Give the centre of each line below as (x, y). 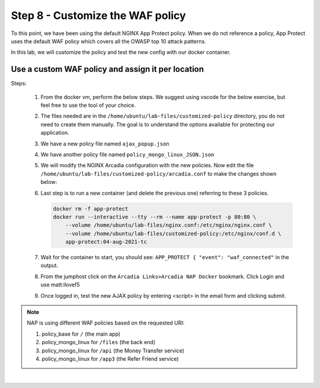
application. (55, 133)
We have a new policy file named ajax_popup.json (105, 144)
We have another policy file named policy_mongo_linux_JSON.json (127, 154)
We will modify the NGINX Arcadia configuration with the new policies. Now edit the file (147, 166)
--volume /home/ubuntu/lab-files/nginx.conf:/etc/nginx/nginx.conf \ (169, 225)
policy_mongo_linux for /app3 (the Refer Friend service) (110, 358)
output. (49, 265)
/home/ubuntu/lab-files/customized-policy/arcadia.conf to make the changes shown (159, 174)
